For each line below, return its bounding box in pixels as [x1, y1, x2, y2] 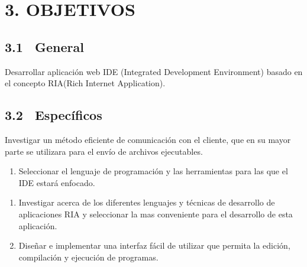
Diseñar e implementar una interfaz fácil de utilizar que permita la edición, [18, 239, 290, 252]
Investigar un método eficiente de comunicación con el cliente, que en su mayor [5, 133, 291, 145]
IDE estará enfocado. [18, 176, 95, 188]
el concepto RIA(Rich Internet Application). [5, 77, 166, 89]
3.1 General [5, 37, 84, 56]
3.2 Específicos [5, 106, 102, 124]
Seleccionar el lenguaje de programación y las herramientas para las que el [18, 165, 288, 177]
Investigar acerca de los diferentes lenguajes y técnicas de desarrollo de [18, 196, 275, 209]
